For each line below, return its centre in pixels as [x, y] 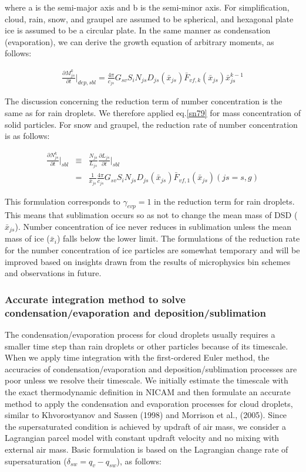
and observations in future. [53, 273]
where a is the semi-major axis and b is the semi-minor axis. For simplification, [147, 7]
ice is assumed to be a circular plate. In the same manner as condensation [138, 30]
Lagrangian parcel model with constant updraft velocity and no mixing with [142, 438]
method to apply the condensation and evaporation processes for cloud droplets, [149, 403]
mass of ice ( [27, 238]
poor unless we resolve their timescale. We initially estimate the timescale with [147, 380]
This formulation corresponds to [63, 201]
